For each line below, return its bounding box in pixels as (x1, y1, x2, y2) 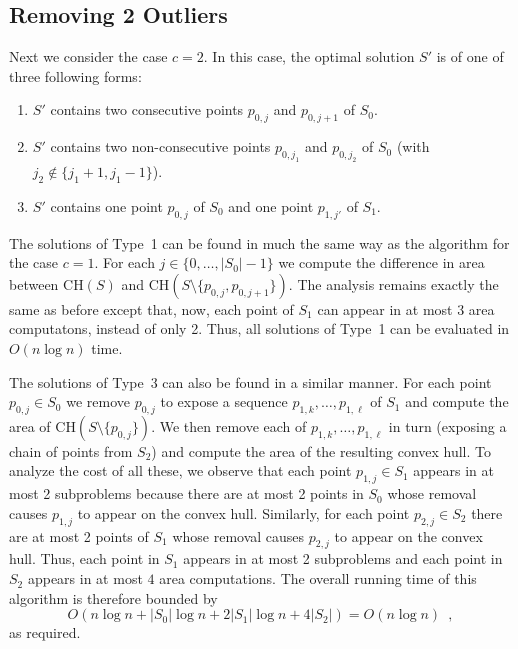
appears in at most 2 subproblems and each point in (183, 548, 503, 569)
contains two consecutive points (50, 99, 244, 120)
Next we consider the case (9, 46, 168, 67)
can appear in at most (317, 298, 453, 319)
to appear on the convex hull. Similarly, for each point (77, 502, 410, 523)
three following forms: (9, 65, 142, 86)
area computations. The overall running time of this (159, 568, 477, 589)
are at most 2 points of (9, 525, 149, 546)
